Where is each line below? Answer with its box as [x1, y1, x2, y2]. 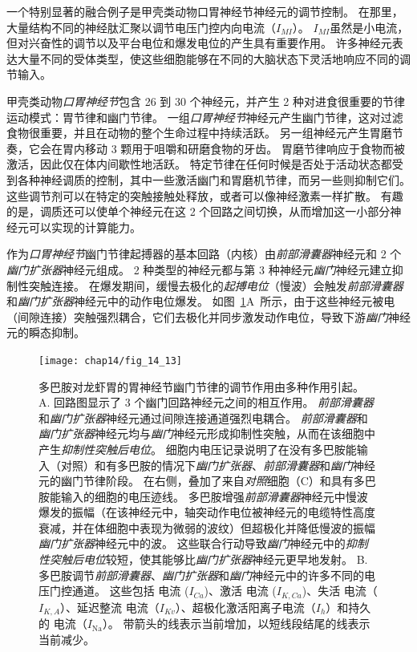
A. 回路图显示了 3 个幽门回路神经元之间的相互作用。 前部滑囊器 [38, 394, 374, 411]
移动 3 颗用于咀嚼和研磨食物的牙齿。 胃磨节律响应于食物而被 [84, 140, 405, 156]
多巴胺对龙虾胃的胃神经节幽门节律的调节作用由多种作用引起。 [38, 378, 364, 395]
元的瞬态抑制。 [6, 324, 85, 341]
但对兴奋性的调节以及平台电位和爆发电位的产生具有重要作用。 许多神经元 [6, 34, 392, 51]
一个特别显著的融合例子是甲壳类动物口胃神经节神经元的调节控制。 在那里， [6, 3, 403, 19]
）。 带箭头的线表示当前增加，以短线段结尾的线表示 [102, 615, 370, 632]
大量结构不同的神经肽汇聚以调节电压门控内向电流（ [6, 18, 276, 35]
